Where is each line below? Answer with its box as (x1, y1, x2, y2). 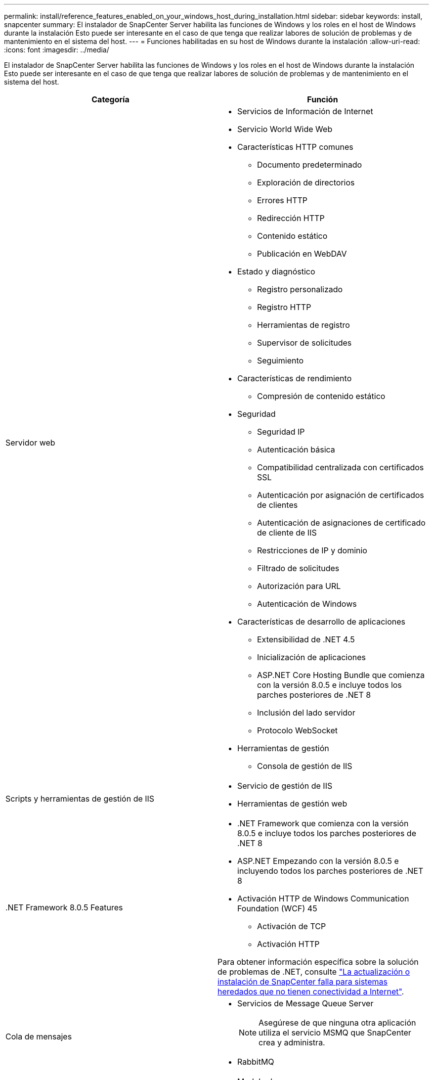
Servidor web (5, 438, 55, 448)
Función (307, 94, 338, 104)
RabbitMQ (237, 1057, 274, 1067)
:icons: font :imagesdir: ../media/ (4, 45, 109, 54)
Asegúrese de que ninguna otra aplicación (259, 1018, 416, 1028)
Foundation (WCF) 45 (237, 903, 317, 913)
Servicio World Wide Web (237, 124, 333, 134)
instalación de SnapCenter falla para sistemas (217, 977, 388, 987)
